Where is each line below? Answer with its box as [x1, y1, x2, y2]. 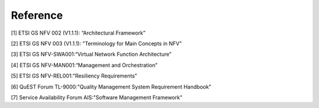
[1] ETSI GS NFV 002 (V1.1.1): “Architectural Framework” [11, 29, 146, 36]
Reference [11, 9, 63, 22]
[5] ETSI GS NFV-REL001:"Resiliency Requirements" [11, 72, 138, 79]
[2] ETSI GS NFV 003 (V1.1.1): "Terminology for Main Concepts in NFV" [11, 40, 183, 47]
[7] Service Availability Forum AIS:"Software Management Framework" [11, 94, 183, 101]
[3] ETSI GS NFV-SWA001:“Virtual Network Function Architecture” [11, 50, 172, 58]
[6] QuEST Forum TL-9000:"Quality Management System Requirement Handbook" [11, 83, 212, 90]
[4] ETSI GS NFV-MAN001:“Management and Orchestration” [11, 62, 158, 69]
